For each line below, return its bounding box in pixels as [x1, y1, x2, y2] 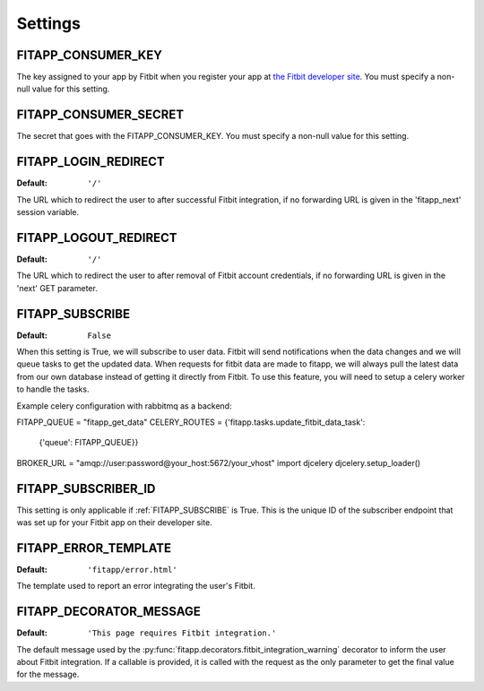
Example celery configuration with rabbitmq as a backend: [16, 400, 232, 411]
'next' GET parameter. [16, 282, 98, 293]
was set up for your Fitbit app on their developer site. [16, 517, 212, 528]
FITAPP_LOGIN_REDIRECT [16, 154, 165, 169]
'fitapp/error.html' [87, 565, 178, 574]
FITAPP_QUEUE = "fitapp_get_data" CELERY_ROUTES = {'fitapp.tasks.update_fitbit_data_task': [16, 417, 366, 428]
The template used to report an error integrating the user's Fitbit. [16, 581, 255, 592]
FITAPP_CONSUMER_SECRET [16, 108, 184, 123]
